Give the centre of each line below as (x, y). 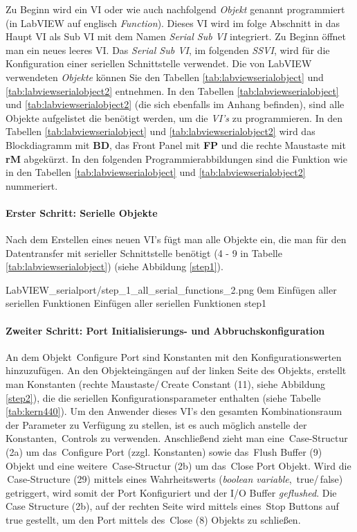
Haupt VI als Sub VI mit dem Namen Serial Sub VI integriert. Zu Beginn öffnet (176, 36)
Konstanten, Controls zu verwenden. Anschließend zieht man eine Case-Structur (177, 438)
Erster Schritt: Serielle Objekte (82, 212)
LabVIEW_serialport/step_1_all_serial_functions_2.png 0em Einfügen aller (171, 289)
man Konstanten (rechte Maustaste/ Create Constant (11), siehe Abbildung (166, 384)
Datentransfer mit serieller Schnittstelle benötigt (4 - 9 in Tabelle (144, 252)
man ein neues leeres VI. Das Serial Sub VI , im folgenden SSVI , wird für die (168, 50)
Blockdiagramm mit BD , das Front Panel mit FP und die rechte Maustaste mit (176, 144)
